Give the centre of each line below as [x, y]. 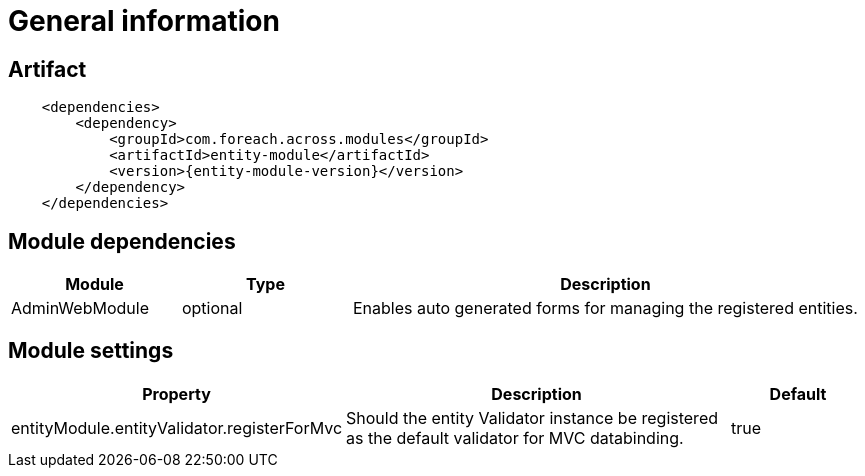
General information [144, 21]
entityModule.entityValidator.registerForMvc [177, 427]
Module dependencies [122, 241]
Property [176, 393]
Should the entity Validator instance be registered [532, 417]
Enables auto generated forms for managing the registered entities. [605, 308]
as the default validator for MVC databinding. [515, 437]
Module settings [91, 351]
